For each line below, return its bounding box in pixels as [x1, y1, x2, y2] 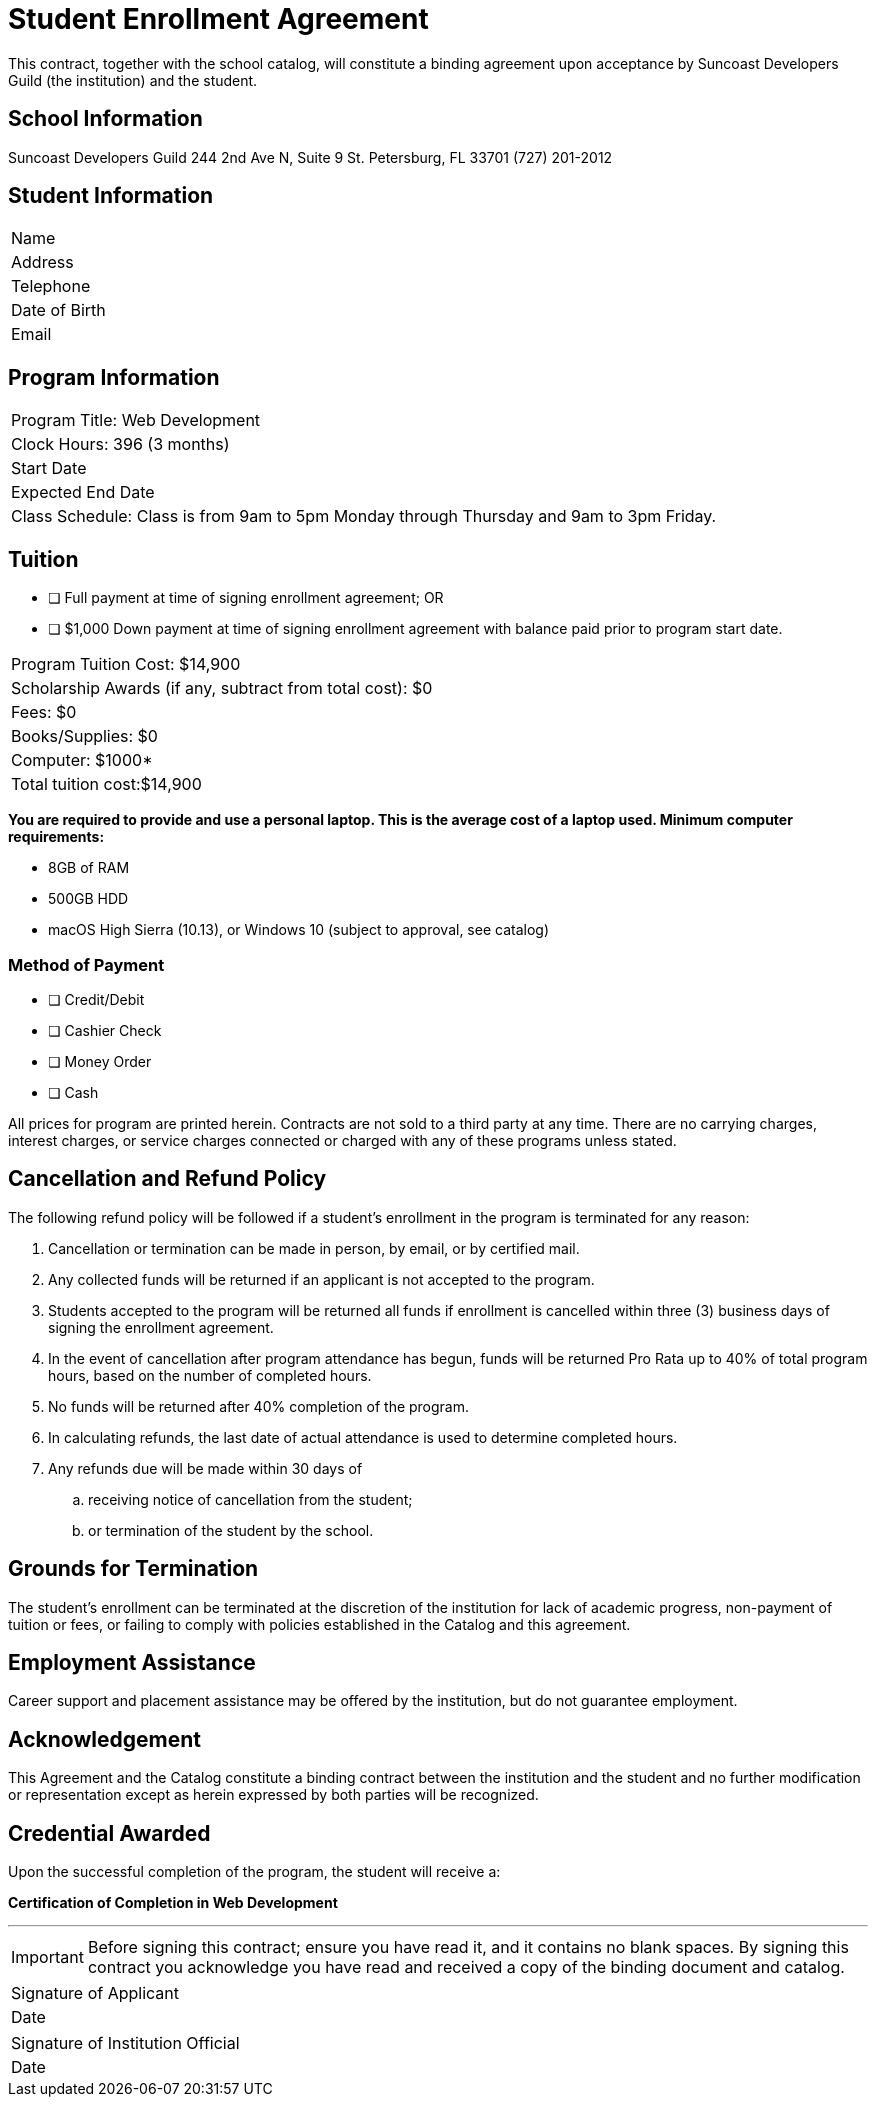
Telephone [11, 276, 91, 297]
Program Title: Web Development [11, 410, 261, 431]
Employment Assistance [8, 1649, 256, 1675]
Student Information [8, 183, 214, 209]
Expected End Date [11, 482, 155, 503]
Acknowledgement [8, 1726, 201, 1752]
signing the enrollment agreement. [48, 1318, 274, 1336]
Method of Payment [8, 954, 165, 975]
